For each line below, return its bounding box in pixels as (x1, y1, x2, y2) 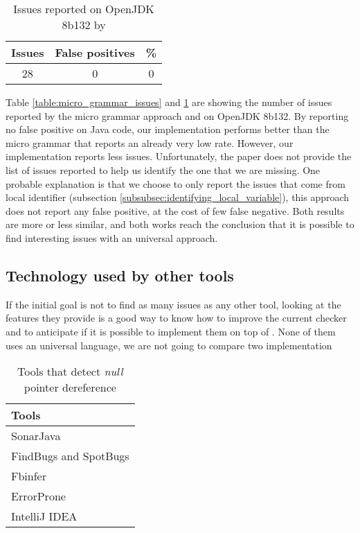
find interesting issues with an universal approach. (6, 230, 218, 245)
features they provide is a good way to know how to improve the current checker (6, 311, 347, 325)
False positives (55, 44, 135, 60)
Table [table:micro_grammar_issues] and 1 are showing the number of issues (6, 95, 332, 109)
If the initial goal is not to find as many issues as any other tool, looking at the (6, 297, 341, 311)
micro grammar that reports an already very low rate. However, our (6, 135, 294, 150)
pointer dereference (24, 379, 116, 396)
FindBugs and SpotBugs (11, 448, 129, 464)
